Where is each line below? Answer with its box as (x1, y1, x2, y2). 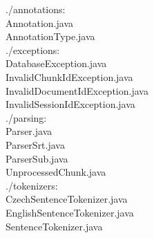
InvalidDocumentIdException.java (6, 83, 148, 98)
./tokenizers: (6, 178, 58, 192)
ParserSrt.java (6, 137, 65, 152)
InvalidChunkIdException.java (6, 69, 133, 84)
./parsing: (6, 110, 47, 125)
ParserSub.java (6, 151, 68, 165)
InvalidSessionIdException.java (6, 97, 135, 111)
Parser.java (6, 124, 52, 138)
